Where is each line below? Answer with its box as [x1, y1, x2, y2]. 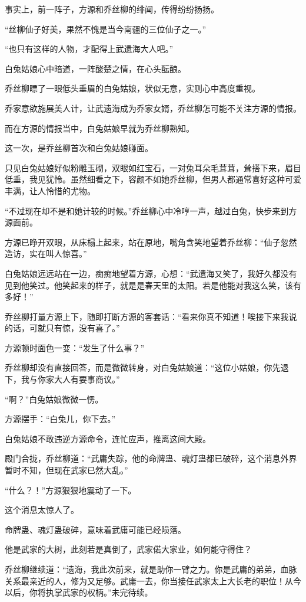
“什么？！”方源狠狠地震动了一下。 [5, 483, 137, 496]
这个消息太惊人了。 [5, 503, 79, 516]
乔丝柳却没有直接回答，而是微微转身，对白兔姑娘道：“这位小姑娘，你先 [5, 361, 281, 374]
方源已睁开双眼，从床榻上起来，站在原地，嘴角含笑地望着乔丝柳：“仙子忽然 [5, 235, 297, 248]
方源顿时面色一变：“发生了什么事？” [5, 341, 145, 354]
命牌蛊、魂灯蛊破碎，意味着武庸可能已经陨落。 [5, 523, 186, 535]
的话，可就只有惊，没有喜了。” [5, 322, 120, 334]
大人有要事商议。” [54, 373, 120, 385]
